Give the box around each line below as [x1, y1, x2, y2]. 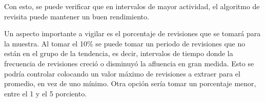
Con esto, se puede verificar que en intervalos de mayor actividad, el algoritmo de [4, 1, 260, 11]
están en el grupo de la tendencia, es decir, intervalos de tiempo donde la [4, 48, 233, 59]
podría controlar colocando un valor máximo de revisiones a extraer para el [4, 68, 240, 79]
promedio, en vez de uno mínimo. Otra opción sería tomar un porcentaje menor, [4, 78, 256, 89]
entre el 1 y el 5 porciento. [4, 88, 87, 98]
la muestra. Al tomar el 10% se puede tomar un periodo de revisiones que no [4, 38, 246, 48]
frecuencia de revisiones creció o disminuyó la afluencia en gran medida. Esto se [4, 58, 254, 68]
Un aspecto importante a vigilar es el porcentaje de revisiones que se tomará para [4, 28, 261, 39]
